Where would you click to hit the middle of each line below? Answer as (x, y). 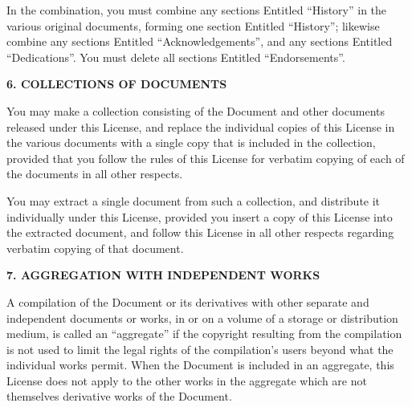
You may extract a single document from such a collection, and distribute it (194, 200)
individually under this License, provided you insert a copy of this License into (200, 216)
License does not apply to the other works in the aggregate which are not (187, 380)
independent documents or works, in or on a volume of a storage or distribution (202, 317)
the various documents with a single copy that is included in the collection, (191, 142)
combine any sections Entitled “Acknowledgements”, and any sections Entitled (200, 41)
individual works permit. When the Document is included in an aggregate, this (200, 365)
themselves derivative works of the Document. (119, 396)
